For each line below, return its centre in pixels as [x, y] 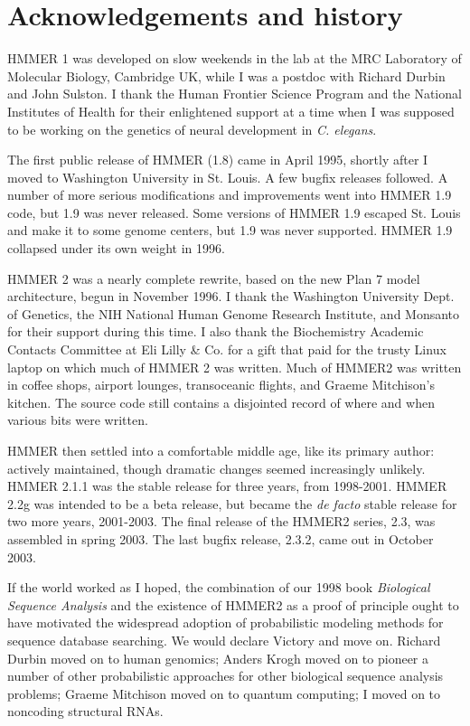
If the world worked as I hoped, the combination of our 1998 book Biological [219, 587]
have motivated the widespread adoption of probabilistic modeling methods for [226, 622]
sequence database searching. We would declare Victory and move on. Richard [224, 640]
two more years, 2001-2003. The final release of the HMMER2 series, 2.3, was [221, 521]
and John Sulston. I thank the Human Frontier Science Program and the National [235, 94]
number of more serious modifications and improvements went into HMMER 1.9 [230, 195]
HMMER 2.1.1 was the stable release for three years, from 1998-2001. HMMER [227, 486]
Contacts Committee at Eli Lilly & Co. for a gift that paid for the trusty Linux [227, 349]
